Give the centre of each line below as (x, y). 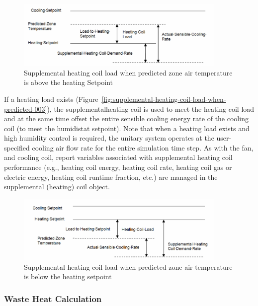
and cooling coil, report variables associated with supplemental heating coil (118, 157)
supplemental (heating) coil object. (57, 187)
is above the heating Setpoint (68, 82)
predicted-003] (26, 109)
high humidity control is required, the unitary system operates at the (109, 138)
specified (17, 147)
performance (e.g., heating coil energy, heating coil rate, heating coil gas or (118, 167)
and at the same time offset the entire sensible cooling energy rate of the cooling (126, 118)
